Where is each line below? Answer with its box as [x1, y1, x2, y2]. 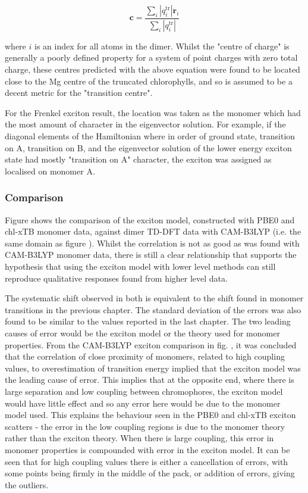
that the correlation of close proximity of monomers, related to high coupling [5, 350, 285, 363]
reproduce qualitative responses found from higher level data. [5, 272, 228, 284]
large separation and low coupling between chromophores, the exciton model [5, 385, 283, 397]
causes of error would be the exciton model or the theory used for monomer [5, 326, 280, 339]
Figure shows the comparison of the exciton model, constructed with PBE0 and [5, 213, 295, 226]
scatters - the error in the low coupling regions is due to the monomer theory [5, 420, 285, 432]
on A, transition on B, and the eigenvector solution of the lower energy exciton [5, 141, 292, 154]
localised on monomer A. [5, 164, 95, 177]
